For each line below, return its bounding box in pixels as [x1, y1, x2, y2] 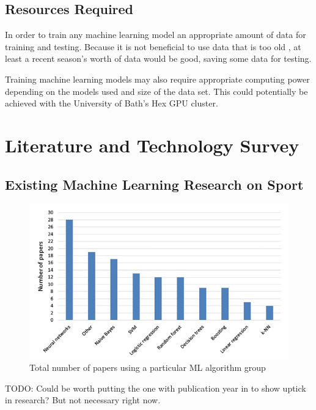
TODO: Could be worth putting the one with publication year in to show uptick [5, 381, 306, 394]
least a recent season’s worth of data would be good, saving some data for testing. [5, 52, 312, 65]
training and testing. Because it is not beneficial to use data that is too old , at [5, 40, 301, 53]
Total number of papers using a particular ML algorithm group [29, 361, 266, 374]
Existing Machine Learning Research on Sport [5, 174, 304, 193]
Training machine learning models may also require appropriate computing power [5, 72, 310, 85]
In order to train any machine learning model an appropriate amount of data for [5, 28, 306, 41]
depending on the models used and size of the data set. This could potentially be [5, 84, 308, 97]
